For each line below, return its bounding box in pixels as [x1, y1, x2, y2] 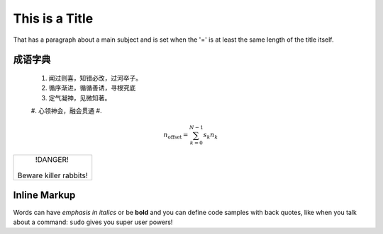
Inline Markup [13, 189, 76, 201]
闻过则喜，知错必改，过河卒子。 [48, 74, 142, 82]
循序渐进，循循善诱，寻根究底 [48, 83, 136, 92]
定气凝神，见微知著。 [48, 93, 111, 102]
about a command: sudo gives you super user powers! [13, 218, 173, 226]
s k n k [203, 131, 218, 141]
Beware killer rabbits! [17, 170, 88, 180]
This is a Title [13, 11, 94, 26]
